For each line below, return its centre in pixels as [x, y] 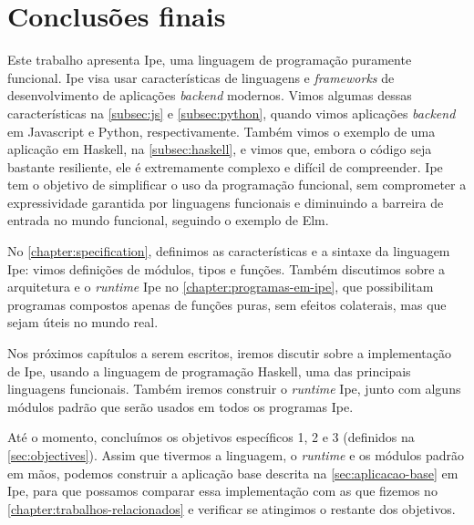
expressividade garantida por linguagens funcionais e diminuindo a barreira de [226, 202]
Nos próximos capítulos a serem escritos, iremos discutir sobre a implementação [229, 353]
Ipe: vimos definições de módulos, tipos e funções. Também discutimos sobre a [227, 268]
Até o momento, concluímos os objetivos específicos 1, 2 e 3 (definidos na [211, 437]
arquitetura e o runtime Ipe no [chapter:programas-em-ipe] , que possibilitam [221, 287]
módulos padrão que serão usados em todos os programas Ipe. [180, 406]
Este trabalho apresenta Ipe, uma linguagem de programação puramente [210, 60]
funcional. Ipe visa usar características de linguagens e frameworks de [201, 77]
